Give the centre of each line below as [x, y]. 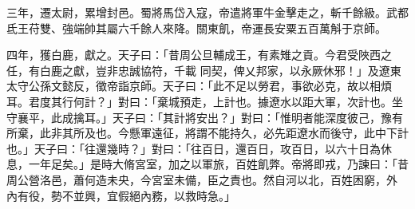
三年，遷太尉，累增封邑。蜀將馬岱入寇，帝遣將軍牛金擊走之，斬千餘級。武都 [207, 12]
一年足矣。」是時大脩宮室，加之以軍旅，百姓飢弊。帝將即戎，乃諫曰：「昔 [218, 164]
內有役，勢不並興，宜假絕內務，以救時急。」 [121, 195]
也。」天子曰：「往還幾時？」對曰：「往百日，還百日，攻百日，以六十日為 [194, 148]
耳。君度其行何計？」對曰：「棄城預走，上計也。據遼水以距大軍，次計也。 [199, 101]
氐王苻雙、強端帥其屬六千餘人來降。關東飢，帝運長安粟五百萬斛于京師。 [196, 28]
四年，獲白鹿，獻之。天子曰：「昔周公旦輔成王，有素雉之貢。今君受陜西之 [199, 55]
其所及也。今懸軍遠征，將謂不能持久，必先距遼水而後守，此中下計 [235, 133]
